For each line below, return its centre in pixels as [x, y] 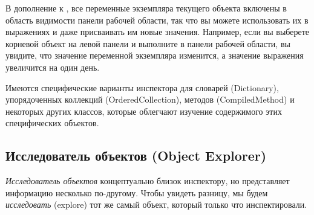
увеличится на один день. [53, 67]
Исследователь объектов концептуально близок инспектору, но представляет [148, 181]
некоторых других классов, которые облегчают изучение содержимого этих [144, 111]
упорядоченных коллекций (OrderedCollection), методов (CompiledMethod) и [150, 99]
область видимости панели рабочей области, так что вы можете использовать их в [157, 20]
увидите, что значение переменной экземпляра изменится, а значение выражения [155, 55]
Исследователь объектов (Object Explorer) [136, 156]
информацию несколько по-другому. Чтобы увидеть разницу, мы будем [137, 192]
